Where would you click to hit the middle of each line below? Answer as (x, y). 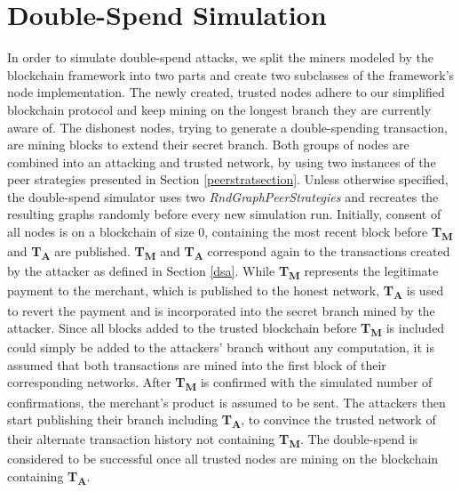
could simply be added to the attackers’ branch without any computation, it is (221, 347)
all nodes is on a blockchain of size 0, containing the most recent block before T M (230, 233)
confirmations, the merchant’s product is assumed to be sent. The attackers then (227, 402)
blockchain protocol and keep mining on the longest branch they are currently (219, 109)
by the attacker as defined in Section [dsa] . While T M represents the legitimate (223, 272)
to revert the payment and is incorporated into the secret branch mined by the (221, 310)
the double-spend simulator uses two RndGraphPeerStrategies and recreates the (223, 196)
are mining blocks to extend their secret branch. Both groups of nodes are (208, 145)
